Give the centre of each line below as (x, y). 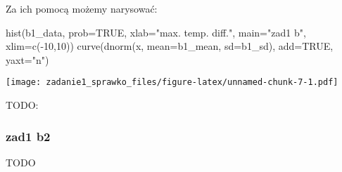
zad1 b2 (28, 136)
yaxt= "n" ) (27, 59)
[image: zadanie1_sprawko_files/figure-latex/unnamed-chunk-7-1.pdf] (172, 82)
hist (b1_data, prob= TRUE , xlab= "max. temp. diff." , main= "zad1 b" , (156, 32)
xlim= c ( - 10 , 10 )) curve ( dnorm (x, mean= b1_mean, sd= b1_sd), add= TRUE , (170, 46)
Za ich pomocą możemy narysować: (82, 8)
